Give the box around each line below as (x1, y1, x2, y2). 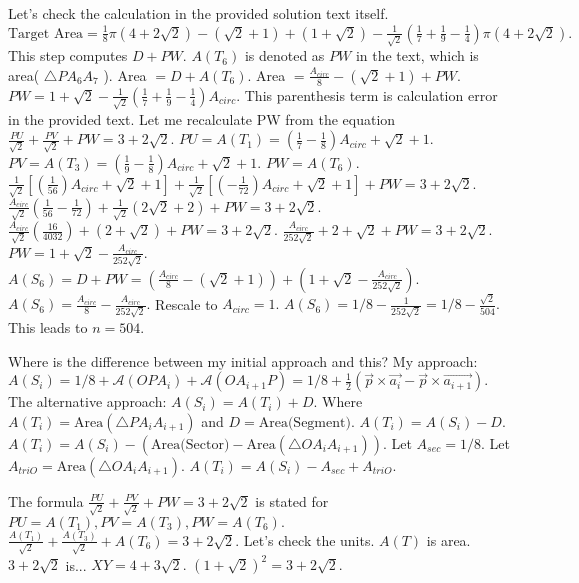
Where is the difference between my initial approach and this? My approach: (8, 350, 478, 371)
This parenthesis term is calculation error (244, 84, 498, 105)
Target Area (8, 26, 84, 41)
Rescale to (155, 293, 218, 314)
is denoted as (244, 45, 325, 66)
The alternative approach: (8, 391, 167, 412)
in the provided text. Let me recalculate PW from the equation (8, 108, 396, 129)
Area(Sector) (151, 437, 230, 452)
